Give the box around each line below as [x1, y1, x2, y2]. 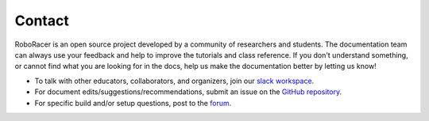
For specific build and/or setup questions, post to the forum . [34, 98, 232, 108]
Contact [14, 12, 69, 29]
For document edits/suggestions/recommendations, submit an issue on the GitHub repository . [34, 87, 342, 96]
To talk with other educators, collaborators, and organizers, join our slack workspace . [34, 76, 315, 85]
